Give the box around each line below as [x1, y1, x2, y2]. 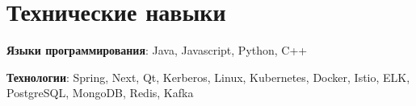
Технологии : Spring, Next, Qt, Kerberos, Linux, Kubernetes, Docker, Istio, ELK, [6, 68, 410, 85]
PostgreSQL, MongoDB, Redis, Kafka [6, 84, 194, 101]
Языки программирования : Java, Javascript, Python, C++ [6, 42, 308, 59]
